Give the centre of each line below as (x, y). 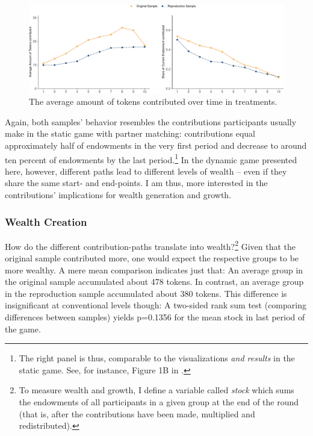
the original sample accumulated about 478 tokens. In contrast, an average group (154, 282)
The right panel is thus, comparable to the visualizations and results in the (157, 358)
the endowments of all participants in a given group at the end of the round (159, 401)
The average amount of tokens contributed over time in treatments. (153, 101)
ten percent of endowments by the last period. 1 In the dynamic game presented (151, 158)
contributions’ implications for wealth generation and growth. (118, 194)
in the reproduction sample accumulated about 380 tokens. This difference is (146, 293)
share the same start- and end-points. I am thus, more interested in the (136, 183)
